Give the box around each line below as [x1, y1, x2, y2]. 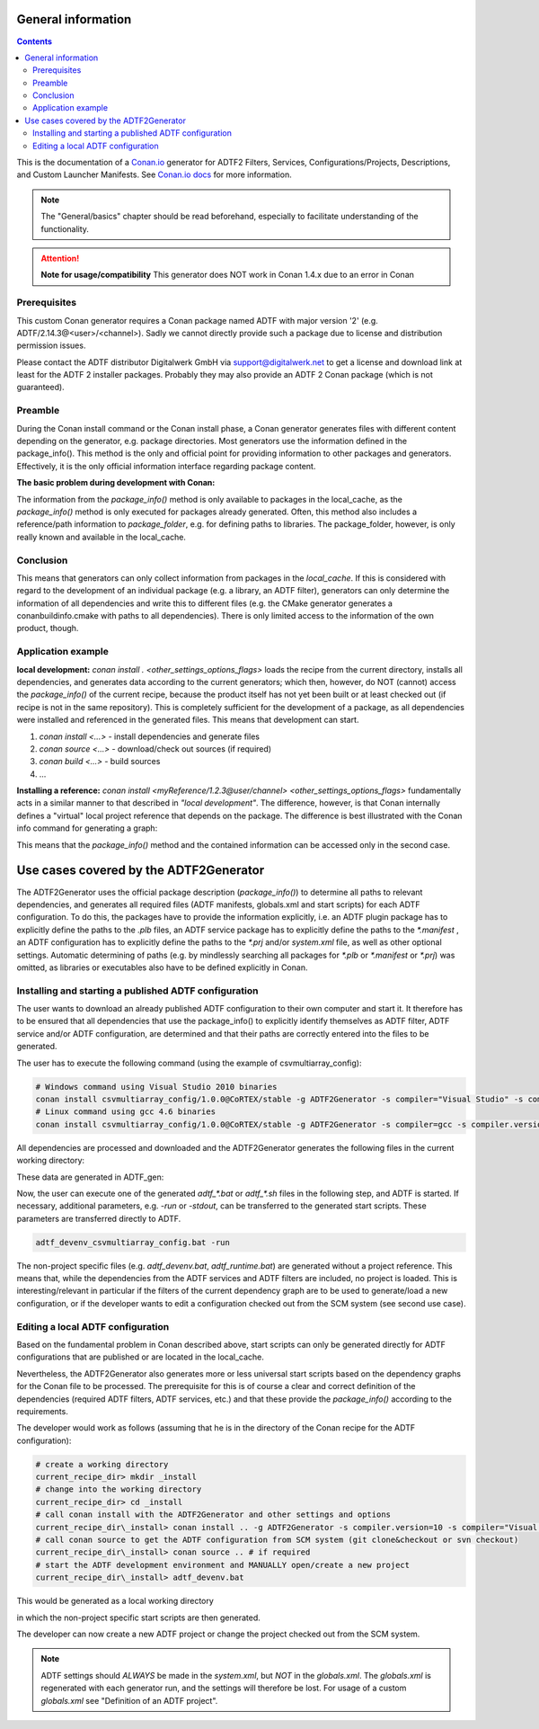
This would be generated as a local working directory [16, 1596, 215, 1607]
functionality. [40, 223, 90, 234]
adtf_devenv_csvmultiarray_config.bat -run [35, 1237, 231, 1247]
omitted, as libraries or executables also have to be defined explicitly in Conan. [16, 962, 308, 973]
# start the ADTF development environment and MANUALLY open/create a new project [35, 1560, 411, 1570]
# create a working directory [35, 1459, 169, 1469]
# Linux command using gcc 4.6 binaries [35, 1107, 216, 1117]
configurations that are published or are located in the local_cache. [16, 1351, 265, 1362]
